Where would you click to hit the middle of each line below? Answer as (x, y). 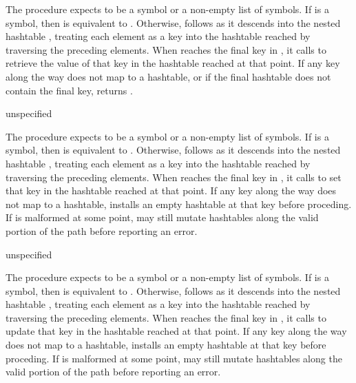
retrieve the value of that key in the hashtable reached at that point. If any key (173, 63)
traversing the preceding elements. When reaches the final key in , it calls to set (174, 177)
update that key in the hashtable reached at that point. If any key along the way (176, 331)
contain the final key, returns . (69, 90)
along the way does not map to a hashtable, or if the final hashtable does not (168, 76)
